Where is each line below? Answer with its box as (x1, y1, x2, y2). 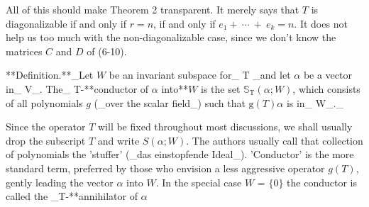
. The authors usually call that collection (186, 133, 363, 147)
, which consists (292, 81, 360, 96)
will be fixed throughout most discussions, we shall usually (97, 119, 353, 134)
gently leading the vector (6, 174, 114, 189)
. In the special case (155, 174, 242, 189)
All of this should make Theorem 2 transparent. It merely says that (6, 2, 299, 16)
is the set (201, 81, 241, 96)
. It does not (294, 16, 348, 30)
